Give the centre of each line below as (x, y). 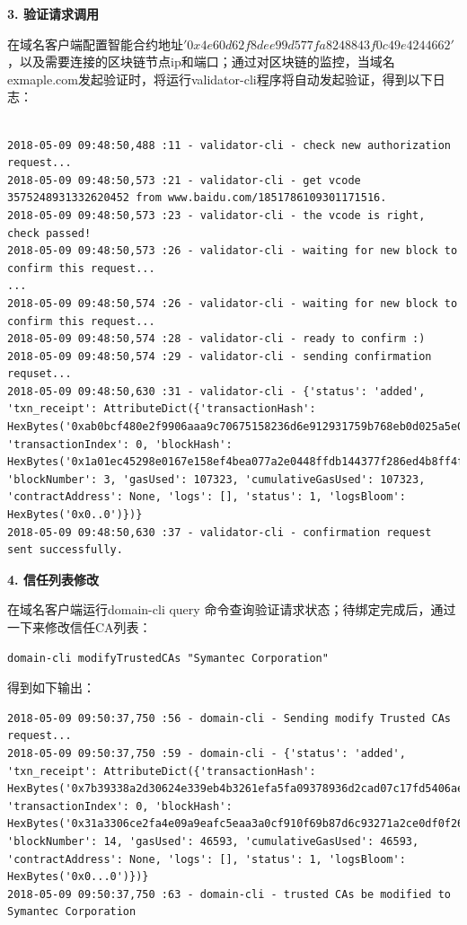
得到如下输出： (51, 687)
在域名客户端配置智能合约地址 (95, 44)
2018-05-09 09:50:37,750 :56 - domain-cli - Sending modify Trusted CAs (229, 718)
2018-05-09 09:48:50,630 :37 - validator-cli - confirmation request (220, 532)
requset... (40, 374)
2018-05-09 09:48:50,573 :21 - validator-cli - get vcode (184, 180)
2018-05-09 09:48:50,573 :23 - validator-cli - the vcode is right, (216, 215)
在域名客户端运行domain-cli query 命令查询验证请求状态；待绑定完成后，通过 (232, 609)
